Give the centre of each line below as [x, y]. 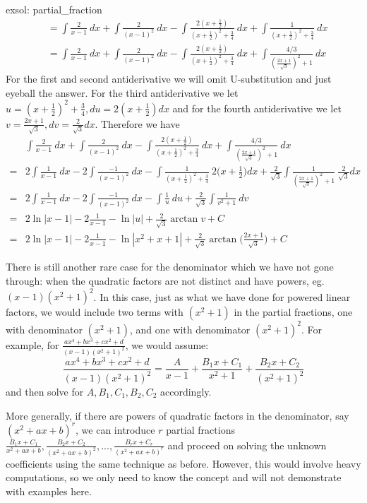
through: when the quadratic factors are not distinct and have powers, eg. [165, 281]
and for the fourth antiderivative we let [257, 108]
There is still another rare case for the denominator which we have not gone [170, 267]
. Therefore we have [137, 123]
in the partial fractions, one [293, 312]
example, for [32, 344]
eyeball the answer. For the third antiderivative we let [122, 92]
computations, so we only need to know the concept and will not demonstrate [174, 477]
